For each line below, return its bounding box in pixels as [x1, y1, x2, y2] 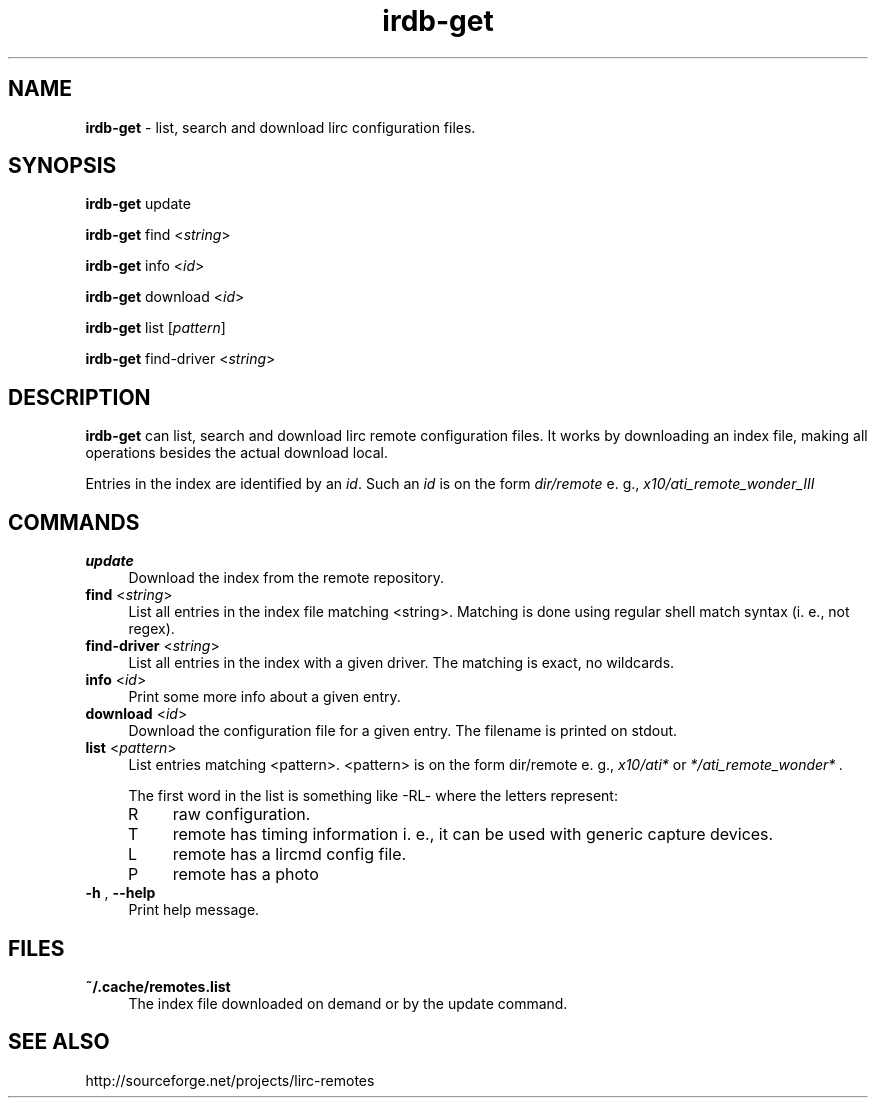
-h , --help [85, 884, 156, 902]
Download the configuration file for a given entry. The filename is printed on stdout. [128, 722, 678, 740]
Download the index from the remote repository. [128, 569, 445, 587]
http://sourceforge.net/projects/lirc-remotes [85, 1071, 375, 1089]
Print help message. [128, 901, 260, 919]
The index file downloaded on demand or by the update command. [128, 994, 568, 1012]
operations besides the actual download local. [85, 444, 388, 462]
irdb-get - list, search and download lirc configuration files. [85, 118, 476, 136]
